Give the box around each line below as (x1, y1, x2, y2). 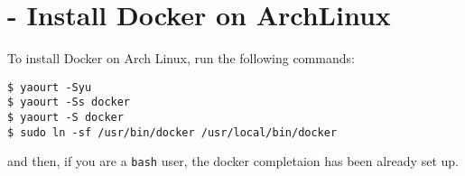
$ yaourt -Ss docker (7, 96, 131, 109)
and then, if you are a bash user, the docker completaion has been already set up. (7, 152, 459, 171)
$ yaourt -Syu (7, 80, 92, 94)
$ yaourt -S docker (7, 111, 124, 125)
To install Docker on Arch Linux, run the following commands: (7, 49, 355, 68)
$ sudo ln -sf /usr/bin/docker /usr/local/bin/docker (7, 125, 338, 139)
